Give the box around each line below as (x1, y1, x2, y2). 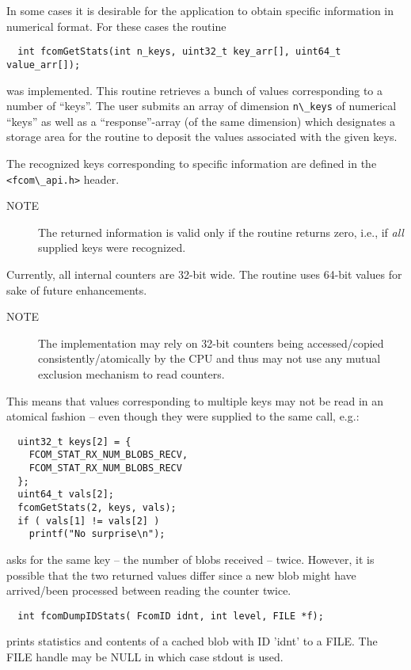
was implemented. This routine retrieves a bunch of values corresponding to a (6, 82, 383, 98)
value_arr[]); (6, 59, 81, 70)
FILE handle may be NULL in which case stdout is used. (6, 649, 284, 664)
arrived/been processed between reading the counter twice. (6, 582, 291, 599)
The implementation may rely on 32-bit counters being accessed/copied (38, 334, 384, 351)
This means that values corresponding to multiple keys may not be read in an (6, 392, 384, 409)
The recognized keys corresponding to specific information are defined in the (6, 154, 377, 171)
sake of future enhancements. (6, 281, 147, 298)
